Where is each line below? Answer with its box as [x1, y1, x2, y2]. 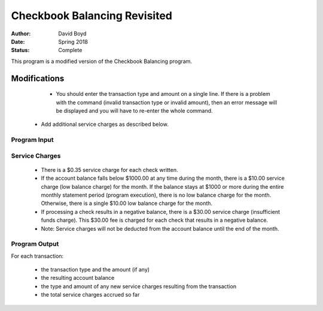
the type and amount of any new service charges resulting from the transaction [41, 282, 236, 290]
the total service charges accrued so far [41, 291, 140, 298]
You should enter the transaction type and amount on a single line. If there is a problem [56, 90, 270, 98]
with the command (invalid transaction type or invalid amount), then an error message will [56, 99, 278, 106]
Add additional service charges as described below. [41, 120, 169, 128]
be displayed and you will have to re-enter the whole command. [56, 107, 213, 114]
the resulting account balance [41, 274, 115, 282]
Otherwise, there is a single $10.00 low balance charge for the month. [41, 200, 212, 207]
